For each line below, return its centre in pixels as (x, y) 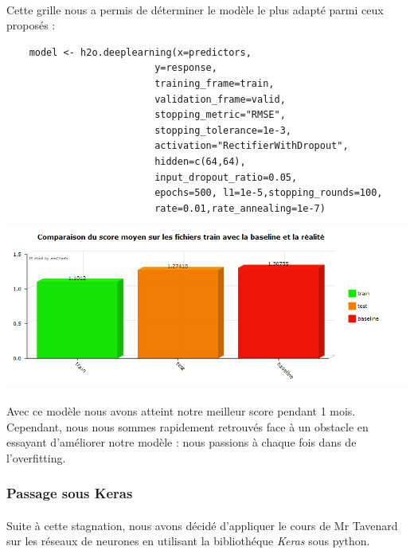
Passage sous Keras (70, 493)
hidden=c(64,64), (200, 161)
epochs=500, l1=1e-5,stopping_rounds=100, (269, 193)
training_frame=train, (215, 83)
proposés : (31, 25)
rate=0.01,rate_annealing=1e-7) (240, 208)
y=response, (186, 68)
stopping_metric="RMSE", (220, 115)
